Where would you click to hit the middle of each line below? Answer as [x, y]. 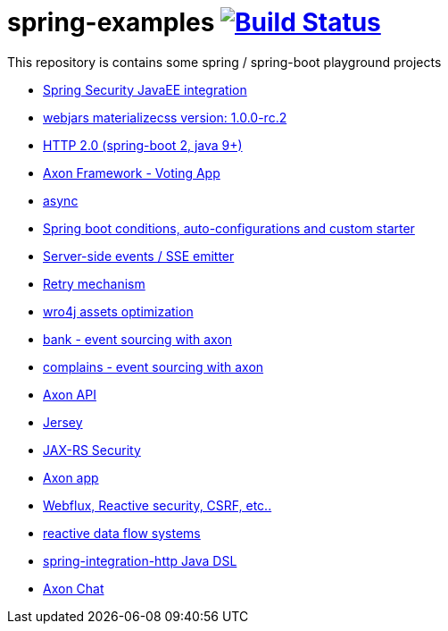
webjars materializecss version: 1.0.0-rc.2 [165, 117]
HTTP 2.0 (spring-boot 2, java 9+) [143, 145]
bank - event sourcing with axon [138, 339]
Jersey [63, 422]
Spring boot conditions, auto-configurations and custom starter [229, 228]
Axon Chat [74, 588]
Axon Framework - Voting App [132, 172]
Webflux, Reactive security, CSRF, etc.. [158, 505]
